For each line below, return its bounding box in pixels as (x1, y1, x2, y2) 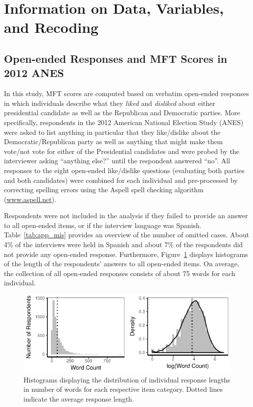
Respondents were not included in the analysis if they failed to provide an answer (4, 210, 248, 221)
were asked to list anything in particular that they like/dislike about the (4, 127, 221, 137)
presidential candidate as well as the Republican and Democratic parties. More (4, 107, 240, 118)
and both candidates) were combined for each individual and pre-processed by (4, 175, 238, 185)
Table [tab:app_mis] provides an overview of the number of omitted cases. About (4, 229, 249, 240)
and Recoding (4, 17, 99, 37)
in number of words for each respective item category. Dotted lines (23, 384, 223, 394)
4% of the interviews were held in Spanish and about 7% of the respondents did (4, 239, 243, 250)
